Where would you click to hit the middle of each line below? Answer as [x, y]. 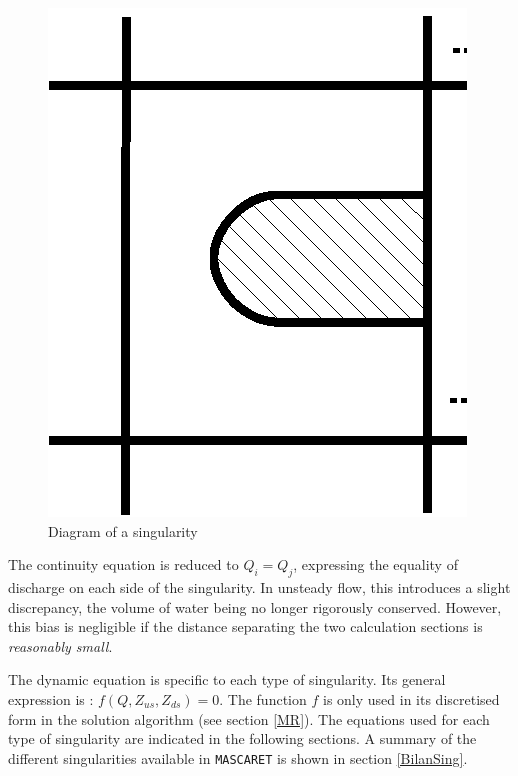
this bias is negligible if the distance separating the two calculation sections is [245, 626]
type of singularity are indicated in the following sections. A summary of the [242, 738]
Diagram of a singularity [123, 530]
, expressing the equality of [375, 564]
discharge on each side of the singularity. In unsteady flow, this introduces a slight [259, 586]
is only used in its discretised [411, 698]
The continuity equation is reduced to [123, 564]
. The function [263, 698]
